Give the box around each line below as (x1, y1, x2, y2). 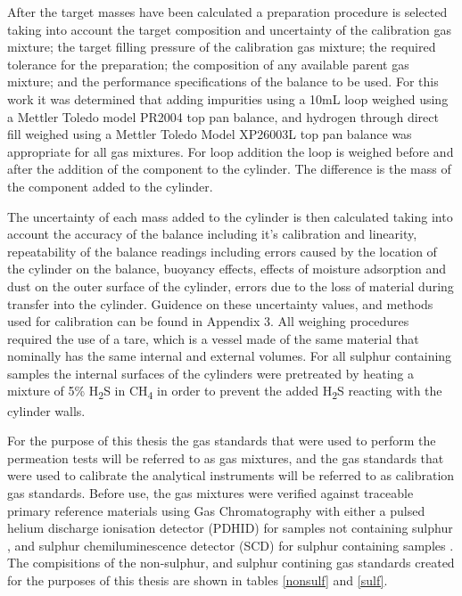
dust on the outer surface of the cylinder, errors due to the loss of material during (7, 276, 454, 295)
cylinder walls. (7, 401, 86, 420)
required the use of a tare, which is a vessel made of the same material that (7, 329, 419, 347)
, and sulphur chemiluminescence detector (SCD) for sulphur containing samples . (7, 535, 454, 554)
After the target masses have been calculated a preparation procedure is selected (7, 3, 448, 20)
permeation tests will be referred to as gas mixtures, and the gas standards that (7, 448, 444, 467)
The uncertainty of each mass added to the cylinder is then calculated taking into (7, 207, 453, 225)
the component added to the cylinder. (7, 176, 213, 195)
